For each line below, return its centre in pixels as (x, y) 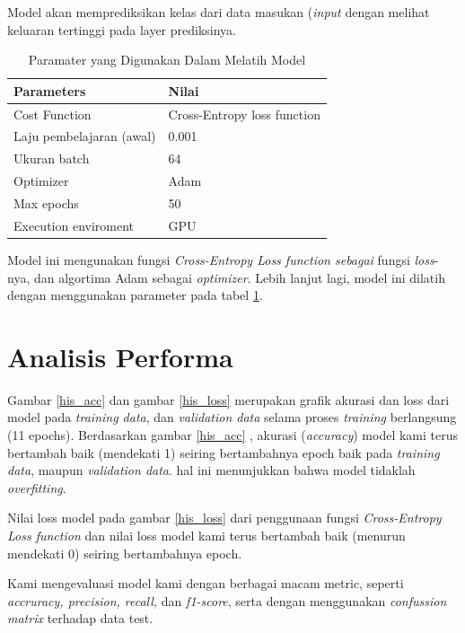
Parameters (50, 90)
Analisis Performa (120, 356)
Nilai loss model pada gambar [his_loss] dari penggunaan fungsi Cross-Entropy (224, 518)
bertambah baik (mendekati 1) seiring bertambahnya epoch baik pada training (224, 452)
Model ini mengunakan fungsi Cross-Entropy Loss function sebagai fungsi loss (221, 259)
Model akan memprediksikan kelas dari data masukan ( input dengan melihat (219, 12)
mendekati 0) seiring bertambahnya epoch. (125, 553)
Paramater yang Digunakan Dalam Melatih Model (167, 60)
